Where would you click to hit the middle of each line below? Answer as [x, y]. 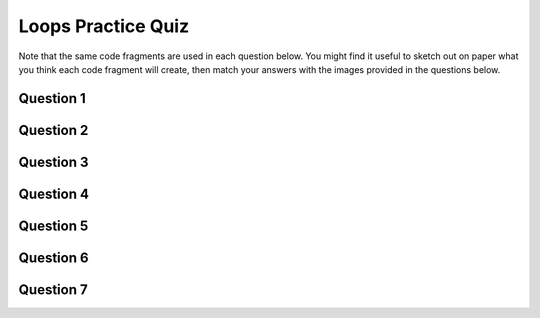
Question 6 [53, 257]
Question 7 [53, 289]
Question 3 [53, 161]
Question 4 [54, 193]
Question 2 [53, 130]
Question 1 [52, 98]
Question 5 [53, 225]
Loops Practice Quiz [104, 26]
